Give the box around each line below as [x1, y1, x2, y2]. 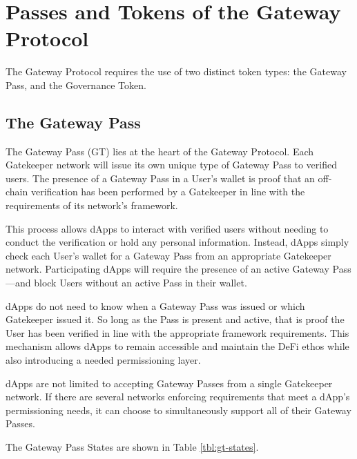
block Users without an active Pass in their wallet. [34, 275, 247, 290]
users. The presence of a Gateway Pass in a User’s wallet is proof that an [6, 170, 315, 185]
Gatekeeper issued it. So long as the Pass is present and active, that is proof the [6, 312, 345, 326]
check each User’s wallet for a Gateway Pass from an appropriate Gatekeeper [6, 248, 331, 262]
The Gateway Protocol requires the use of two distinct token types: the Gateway [6, 64, 347, 79]
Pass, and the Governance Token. [6, 77, 146, 92]
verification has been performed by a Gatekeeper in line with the [30, 184, 305, 199]
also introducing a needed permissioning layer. [6, 353, 201, 367]
